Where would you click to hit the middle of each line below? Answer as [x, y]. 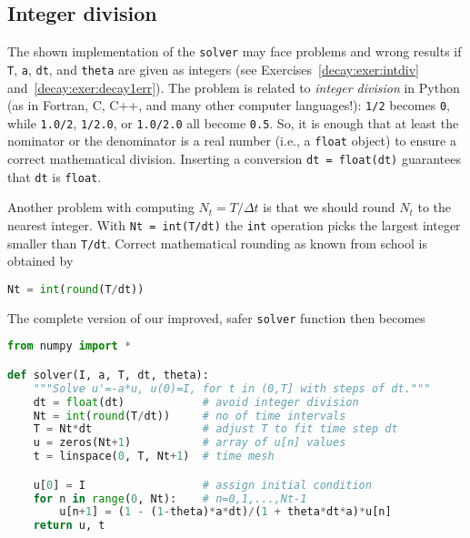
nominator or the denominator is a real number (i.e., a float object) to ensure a [232, 141]
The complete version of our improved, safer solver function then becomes [216, 317]
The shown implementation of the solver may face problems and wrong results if [235, 51]
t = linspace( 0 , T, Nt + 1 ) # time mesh [154, 457]
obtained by [40, 261]
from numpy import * [70, 346]
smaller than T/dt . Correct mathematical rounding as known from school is [217, 243]
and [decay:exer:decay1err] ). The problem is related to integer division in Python [234, 87]
